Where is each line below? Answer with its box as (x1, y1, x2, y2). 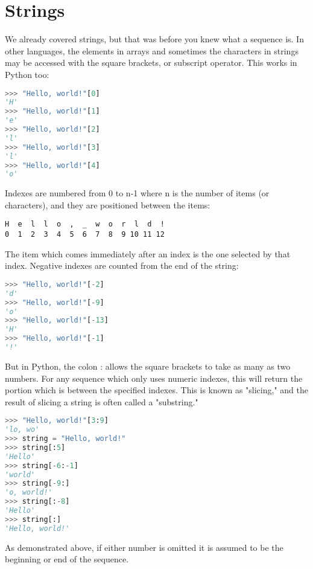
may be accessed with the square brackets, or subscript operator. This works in (5, 56, 297, 69)
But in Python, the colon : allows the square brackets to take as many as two (5, 359, 291, 372)
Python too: (5, 68, 49, 80)
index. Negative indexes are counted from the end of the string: (5, 259, 239, 272)
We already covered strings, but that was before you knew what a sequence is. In (5, 33, 304, 45)
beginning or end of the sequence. (5, 553, 129, 565)
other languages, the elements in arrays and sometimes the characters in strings (5, 44, 299, 57)
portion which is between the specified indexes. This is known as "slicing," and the (5, 384, 308, 396)
